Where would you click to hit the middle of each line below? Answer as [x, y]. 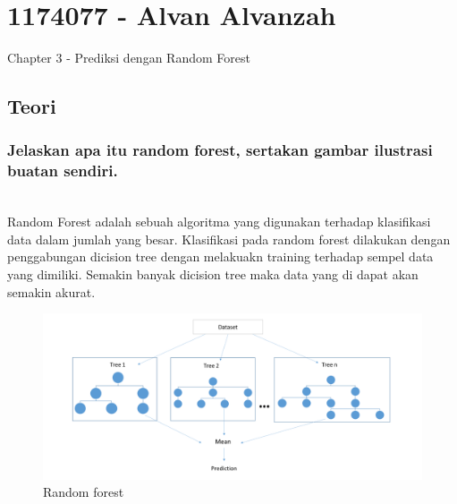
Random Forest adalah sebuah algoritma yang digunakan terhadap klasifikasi [219, 222]
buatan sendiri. [63, 171]
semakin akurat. [51, 291]
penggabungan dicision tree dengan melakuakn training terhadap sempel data [220, 256]
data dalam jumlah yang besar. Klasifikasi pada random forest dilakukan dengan [229, 239]
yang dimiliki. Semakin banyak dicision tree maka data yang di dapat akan [213, 274]
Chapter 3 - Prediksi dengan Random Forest [129, 58]
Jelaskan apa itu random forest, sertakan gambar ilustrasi [220, 150]
